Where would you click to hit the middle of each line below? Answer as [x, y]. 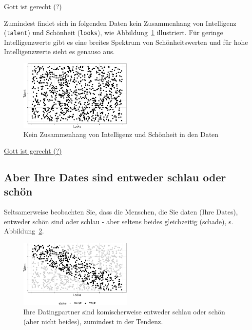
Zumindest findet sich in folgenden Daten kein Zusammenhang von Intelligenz [120, 23]
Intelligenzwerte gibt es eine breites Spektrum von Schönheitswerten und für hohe [126, 42]
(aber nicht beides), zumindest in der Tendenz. [93, 321]
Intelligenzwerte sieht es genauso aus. [59, 51]
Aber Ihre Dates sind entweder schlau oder [115, 177]
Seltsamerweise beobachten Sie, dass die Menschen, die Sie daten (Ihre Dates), [121, 212]
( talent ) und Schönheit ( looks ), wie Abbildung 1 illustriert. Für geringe [114, 32]
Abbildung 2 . [24, 231]
